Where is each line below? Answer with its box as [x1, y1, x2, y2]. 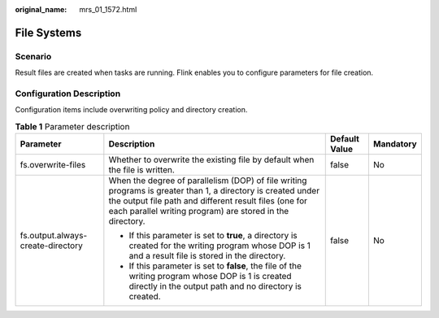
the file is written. [108, 164, 175, 176]
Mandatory [372, 138, 418, 150]
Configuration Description [15, 88, 121, 99]
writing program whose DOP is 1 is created [128, 271, 292, 282]
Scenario [15, 50, 52, 62]
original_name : [15, 5, 67, 14]
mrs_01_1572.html [79, 5, 137, 14]
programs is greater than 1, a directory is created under [108, 185, 320, 197]
